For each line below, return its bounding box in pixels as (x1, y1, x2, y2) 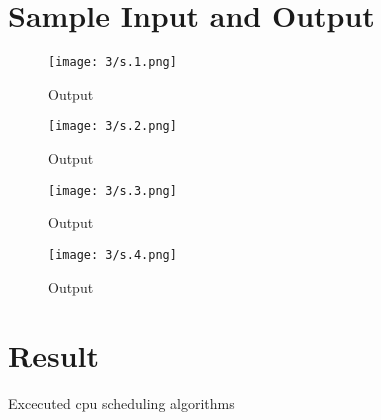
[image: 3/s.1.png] (48, 55, 177, 70)
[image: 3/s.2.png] (48, 119, 177, 134)
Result (8, 335, 99, 376)
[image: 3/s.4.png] (48, 247, 177, 262)
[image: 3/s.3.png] (48, 183, 177, 198)
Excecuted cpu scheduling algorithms (8, 393, 235, 414)
